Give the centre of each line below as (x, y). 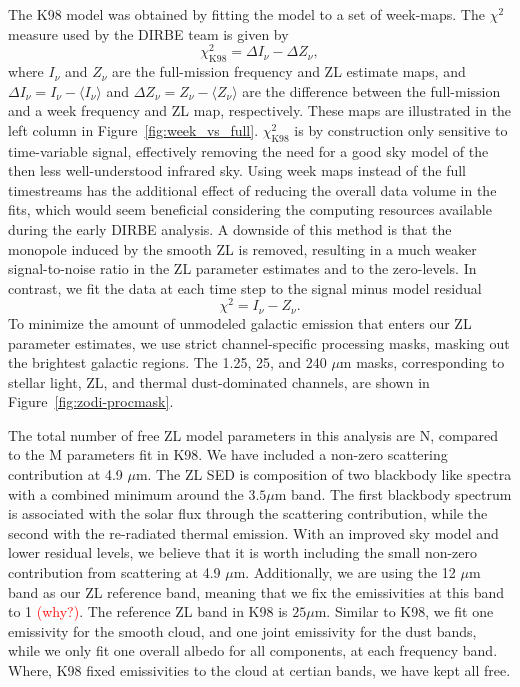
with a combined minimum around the (126, 493)
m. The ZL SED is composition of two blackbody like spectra (323, 474)
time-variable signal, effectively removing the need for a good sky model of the (248, 150)
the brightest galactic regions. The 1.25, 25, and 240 (167, 362)
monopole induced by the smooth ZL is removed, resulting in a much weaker (242, 248)
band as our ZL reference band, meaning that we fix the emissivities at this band (256, 591)
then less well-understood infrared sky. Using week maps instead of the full (237, 170)
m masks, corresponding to (422, 362)
